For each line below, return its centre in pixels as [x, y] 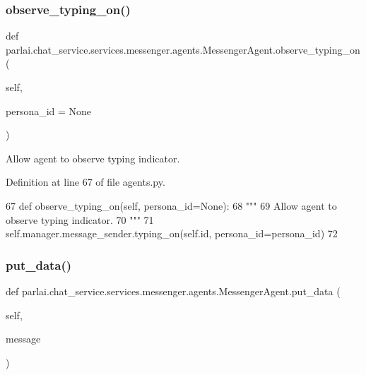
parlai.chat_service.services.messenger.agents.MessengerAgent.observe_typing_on [183, 49]
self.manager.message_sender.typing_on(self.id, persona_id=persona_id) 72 [172, 233]
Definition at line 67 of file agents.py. [85, 182]
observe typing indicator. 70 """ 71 [80, 219]
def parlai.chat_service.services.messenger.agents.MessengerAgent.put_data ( [173, 291]
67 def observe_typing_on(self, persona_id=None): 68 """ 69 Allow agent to [171, 205]
